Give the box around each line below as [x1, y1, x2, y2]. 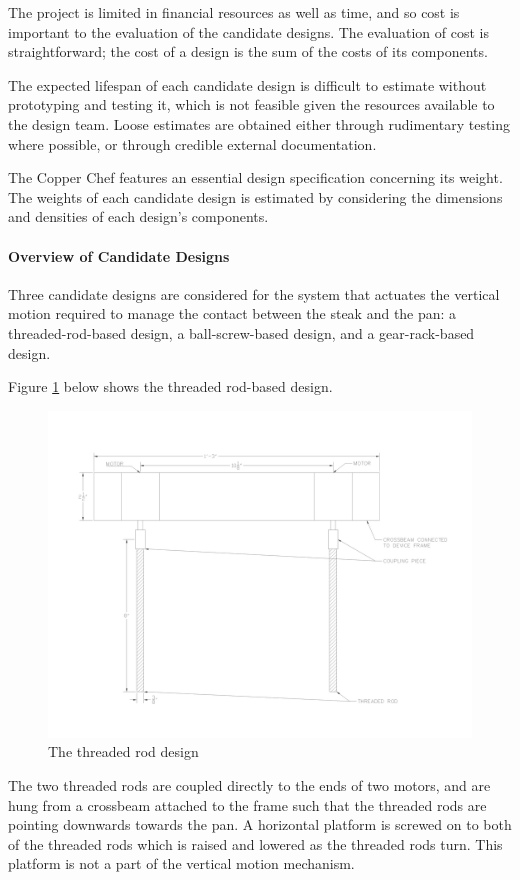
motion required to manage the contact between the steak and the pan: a [8, 303, 457, 324]
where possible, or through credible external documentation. [8, 133, 377, 154]
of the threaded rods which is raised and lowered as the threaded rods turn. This [8, 833, 503, 854]
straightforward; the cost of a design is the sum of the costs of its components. [8, 41, 488, 62]
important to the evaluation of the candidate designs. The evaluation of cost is [8, 21, 490, 42]
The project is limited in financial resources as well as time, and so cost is [8, 2, 460, 22]
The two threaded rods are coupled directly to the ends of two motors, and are [8, 775, 491, 795]
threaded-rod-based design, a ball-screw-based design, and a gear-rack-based [8, 322, 475, 343]
